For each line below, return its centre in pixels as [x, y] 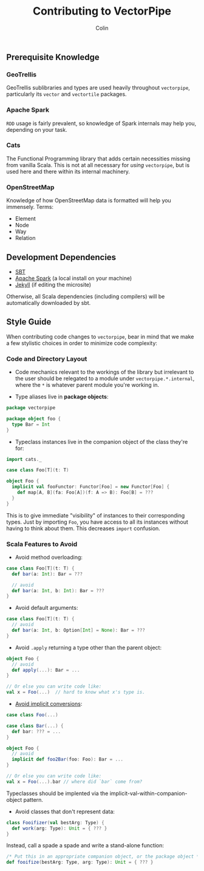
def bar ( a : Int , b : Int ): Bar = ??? [58, 590]
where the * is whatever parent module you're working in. [87, 385]
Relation [25, 238]
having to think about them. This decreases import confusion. [83, 528]
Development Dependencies [61, 257]
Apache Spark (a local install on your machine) [73, 278]
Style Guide [29, 322]
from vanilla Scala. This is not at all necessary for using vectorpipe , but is [98, 165]
